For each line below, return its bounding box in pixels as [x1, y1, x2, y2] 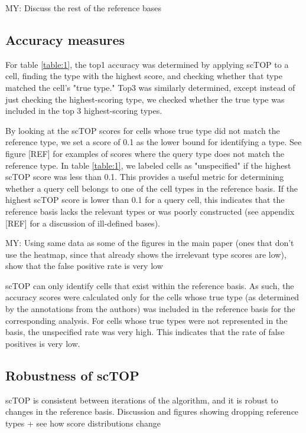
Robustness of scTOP [5, 366, 139, 384]
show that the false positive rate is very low [5, 260, 163, 272]
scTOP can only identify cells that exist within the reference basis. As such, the [5, 279, 294, 291]
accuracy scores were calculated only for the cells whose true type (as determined [5, 291, 300, 303]
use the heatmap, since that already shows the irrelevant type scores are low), [5, 248, 287, 260]
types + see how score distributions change [5, 416, 161, 429]
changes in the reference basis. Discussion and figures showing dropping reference [5, 405, 299, 418]
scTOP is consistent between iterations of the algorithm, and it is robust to [5, 393, 278, 406]
